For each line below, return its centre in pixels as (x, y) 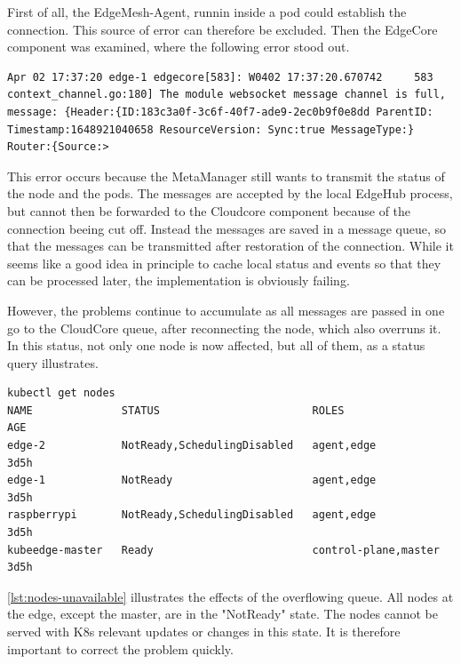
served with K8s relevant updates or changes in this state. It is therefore (204, 631)
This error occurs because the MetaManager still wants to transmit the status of (226, 176)
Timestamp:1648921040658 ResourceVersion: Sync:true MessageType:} (211, 129)
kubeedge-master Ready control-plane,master (223, 550)
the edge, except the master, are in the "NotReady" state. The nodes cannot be (223, 614)
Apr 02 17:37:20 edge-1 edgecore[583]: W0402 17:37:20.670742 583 (220, 77)
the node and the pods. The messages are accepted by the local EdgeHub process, (230, 193)
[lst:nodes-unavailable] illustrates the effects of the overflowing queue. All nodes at (230, 596)
